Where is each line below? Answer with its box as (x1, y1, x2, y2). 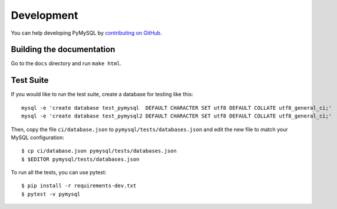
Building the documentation (11, 45, 115, 55)
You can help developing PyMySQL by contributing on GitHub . (11, 29, 162, 36)
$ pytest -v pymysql (21, 191, 81, 197)
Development (11, 9, 78, 22)
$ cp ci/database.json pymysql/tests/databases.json (21, 147, 177, 154)
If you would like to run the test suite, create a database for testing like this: (11, 91, 194, 98)
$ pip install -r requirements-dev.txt (21, 183, 137, 189)
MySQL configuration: (11, 134, 65, 141)
